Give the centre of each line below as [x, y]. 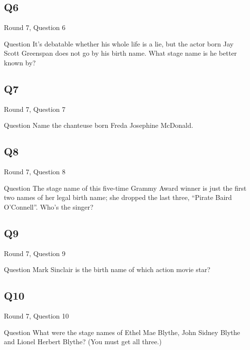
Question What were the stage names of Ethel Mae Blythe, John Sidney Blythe [122, 332]
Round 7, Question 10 [37, 316]
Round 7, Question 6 [35, 27]
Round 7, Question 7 [35, 109]
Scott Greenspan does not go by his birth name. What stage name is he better [120, 53]
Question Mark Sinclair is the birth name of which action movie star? [107, 269]
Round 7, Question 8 [35, 172]
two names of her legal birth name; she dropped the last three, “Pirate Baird [118, 197]
